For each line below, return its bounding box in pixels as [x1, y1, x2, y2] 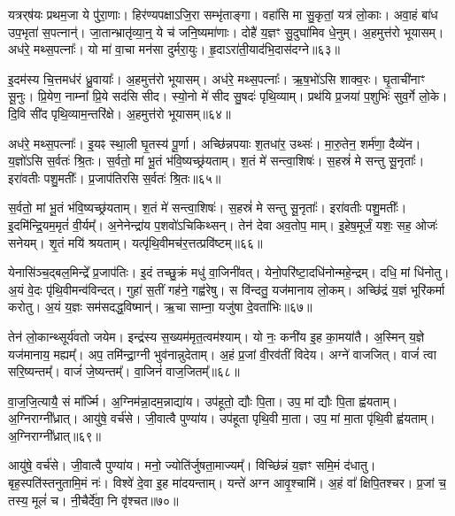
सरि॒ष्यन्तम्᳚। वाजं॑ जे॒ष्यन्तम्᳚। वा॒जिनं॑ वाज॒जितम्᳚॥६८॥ [8, 362, 240, 381]
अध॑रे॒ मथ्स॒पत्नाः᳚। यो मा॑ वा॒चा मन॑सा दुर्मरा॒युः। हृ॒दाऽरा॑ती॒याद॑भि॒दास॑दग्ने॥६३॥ [8, 40, 340, 58]
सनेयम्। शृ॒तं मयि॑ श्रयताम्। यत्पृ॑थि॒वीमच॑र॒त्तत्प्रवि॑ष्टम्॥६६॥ [8, 233, 263, 251]
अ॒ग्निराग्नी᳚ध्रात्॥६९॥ [8, 426, 101, 444]
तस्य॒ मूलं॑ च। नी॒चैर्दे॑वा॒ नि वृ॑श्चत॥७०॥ [8, 490, 179, 509]
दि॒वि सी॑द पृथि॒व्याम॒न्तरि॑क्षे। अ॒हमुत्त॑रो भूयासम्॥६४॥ [8, 104, 231, 122]
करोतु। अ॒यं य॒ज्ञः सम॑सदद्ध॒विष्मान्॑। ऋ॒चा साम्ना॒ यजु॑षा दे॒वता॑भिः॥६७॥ [8, 297, 312, 316]
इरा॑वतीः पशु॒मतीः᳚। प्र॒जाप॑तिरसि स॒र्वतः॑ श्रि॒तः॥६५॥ [8, 168, 221, 187]
